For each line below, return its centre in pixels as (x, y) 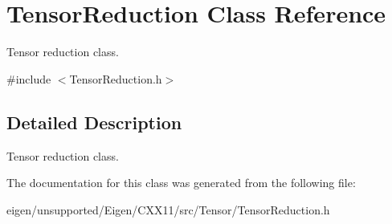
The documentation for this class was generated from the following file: (181, 183)
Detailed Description (94, 122)
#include (29, 78)
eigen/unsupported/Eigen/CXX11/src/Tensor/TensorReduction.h (168, 209)
